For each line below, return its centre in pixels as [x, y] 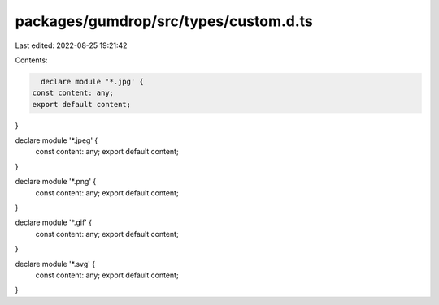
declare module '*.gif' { [54, 222]
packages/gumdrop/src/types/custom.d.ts [164, 21]
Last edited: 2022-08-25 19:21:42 [71, 45]
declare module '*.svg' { [55, 264]
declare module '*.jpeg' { [57, 140]
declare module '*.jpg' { [92, 82]
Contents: [31, 60]
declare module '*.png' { [56, 182]
